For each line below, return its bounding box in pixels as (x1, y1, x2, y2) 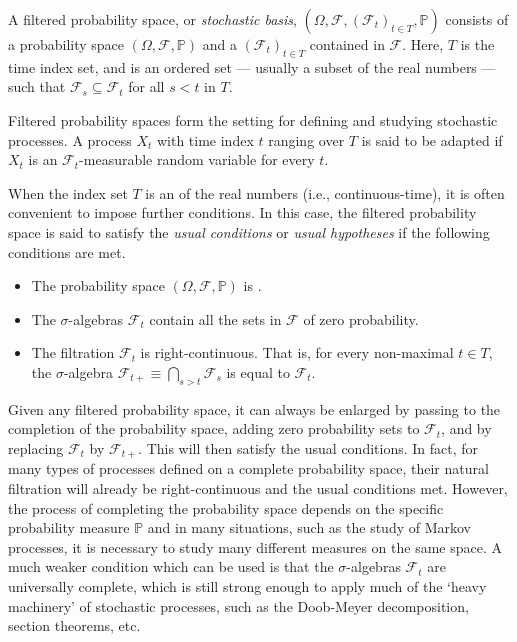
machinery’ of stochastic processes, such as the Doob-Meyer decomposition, (8, 595, 469, 616)
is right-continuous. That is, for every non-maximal (140, 342, 454, 363)
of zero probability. (303, 308, 419, 329)
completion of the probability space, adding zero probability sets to (8, 418, 420, 439)
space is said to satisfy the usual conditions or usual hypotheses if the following (8, 221, 490, 242)
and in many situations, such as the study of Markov (147, 517, 472, 538)
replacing (8, 437, 64, 458)
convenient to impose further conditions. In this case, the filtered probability (8, 202, 477, 223)
